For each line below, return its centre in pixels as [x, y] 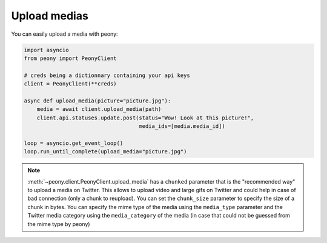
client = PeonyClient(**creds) [71, 84]
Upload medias [50, 16]
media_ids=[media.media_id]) [182, 126]
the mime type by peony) [59, 224]
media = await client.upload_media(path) [99, 109]
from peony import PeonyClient [71, 58]
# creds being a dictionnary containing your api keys [107, 75]
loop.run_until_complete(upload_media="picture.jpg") [105, 152]
